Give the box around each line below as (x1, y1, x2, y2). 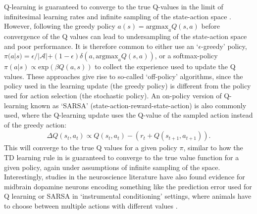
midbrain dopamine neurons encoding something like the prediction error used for (4, 181, 252, 191)
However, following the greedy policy (4, 21, 115, 31)
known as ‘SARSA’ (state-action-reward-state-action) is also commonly (30, 100, 247, 110)
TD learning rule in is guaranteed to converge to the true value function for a (4, 152, 239, 162)
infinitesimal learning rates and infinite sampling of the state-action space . (4, 11, 231, 21)
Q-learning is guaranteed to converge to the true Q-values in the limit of (4, 1, 223, 11)
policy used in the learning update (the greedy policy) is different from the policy (4, 81, 251, 91)
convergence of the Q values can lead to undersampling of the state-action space (4, 31, 247, 41)
